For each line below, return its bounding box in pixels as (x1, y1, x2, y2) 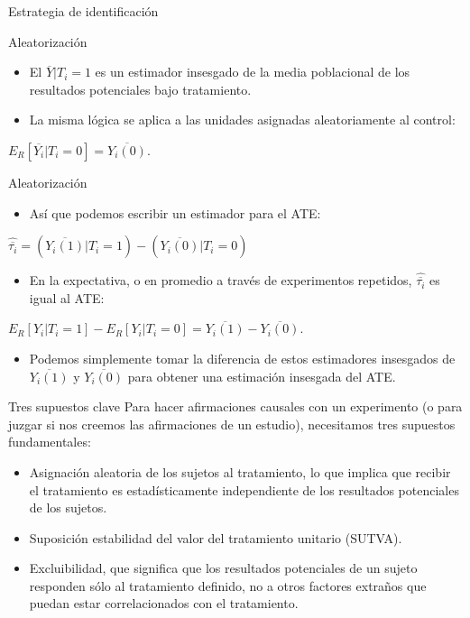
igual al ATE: (29, 288, 105, 307)
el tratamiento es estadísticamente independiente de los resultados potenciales (29, 480, 459, 499)
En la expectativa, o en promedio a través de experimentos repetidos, (29, 271, 412, 290)
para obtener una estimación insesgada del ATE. (127, 366, 396, 385)
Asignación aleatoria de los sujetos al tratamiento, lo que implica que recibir (29, 462, 451, 481)
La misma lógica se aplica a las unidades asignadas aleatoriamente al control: (29, 110, 456, 129)
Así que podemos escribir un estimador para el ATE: (29, 203, 321, 222)
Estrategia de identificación (8, 2, 159, 20)
